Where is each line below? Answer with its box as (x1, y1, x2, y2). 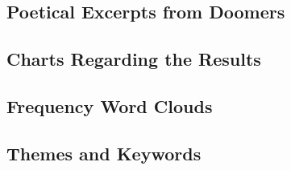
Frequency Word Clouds (6, 93, 213, 118)
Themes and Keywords (6, 140, 202, 165)
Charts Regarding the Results (6, 47, 261, 71)
